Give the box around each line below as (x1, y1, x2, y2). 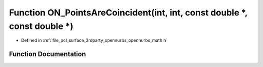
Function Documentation (9, 50, 86, 58)
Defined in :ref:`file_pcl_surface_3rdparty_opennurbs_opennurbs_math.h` (21, 38, 168, 43)
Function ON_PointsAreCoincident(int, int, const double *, (9, 7, 248, 18)
